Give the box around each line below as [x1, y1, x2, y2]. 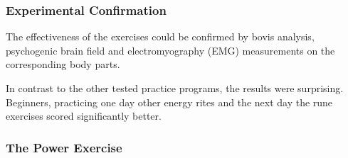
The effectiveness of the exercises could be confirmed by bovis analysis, [6, 29, 315, 44]
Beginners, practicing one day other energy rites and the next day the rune [6, 94, 333, 109]
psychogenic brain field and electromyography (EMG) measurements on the [6, 43, 335, 57]
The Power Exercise [6, 138, 122, 156]
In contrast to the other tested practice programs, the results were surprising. [6, 81, 344, 95]
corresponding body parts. [6, 57, 120, 72]
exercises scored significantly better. [6, 108, 162, 123]
